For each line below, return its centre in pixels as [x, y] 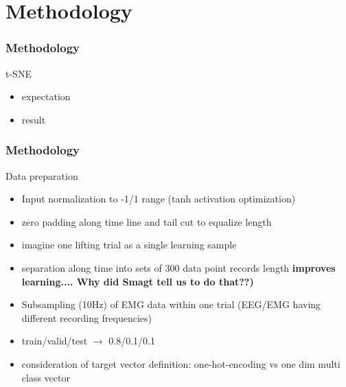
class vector [46, 377]
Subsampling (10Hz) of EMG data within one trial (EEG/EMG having [171, 304]
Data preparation [42, 175]
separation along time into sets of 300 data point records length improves [178, 267]
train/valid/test [55, 341]
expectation [46, 96]
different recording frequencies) [87, 317]
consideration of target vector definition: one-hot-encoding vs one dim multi [181, 363]
